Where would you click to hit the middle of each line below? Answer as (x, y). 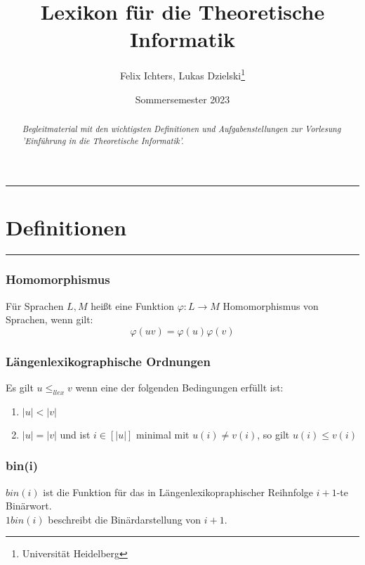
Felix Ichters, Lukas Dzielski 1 (182, 74)
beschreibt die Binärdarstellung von (125, 519)
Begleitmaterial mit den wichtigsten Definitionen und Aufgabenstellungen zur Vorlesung (181, 128)
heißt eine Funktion (132, 305)
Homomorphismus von (271, 305)
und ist (75, 434)
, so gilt (273, 434)
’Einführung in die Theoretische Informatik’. (103, 140)
